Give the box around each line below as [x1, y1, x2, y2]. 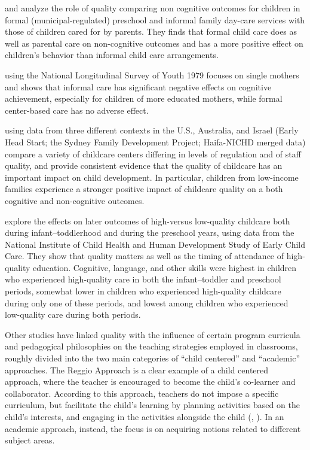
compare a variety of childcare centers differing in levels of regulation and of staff [5, 147, 301, 160]
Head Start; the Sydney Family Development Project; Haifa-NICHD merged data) [5, 135, 306, 148]
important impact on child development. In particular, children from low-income [5, 171, 299, 183]
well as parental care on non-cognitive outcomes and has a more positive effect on [5, 37, 303, 49]
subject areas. [5, 434, 55, 446]
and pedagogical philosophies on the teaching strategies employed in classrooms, [5, 340, 298, 352]
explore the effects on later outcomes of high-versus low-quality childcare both [5, 214, 290, 227]
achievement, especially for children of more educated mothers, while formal [5, 92, 283, 105]
